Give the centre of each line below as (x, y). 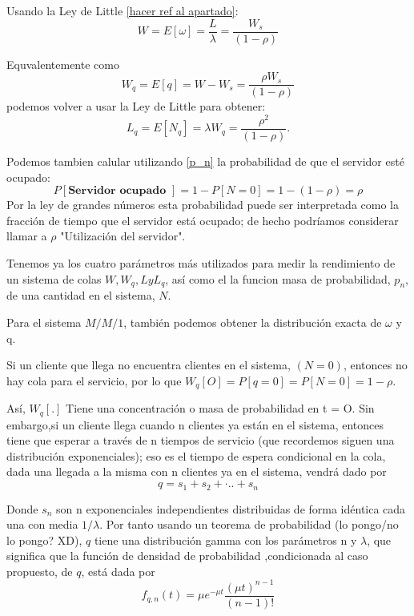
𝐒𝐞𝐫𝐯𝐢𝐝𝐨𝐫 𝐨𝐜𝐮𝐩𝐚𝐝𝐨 (117, 191)
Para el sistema (44, 322)
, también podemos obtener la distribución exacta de (253, 322)
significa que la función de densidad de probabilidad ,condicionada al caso (187, 556)
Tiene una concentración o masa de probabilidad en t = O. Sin (220, 408)
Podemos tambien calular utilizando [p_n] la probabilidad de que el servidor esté (205, 161)
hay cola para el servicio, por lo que (94, 380)
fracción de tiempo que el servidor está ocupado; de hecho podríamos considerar (203, 220)
